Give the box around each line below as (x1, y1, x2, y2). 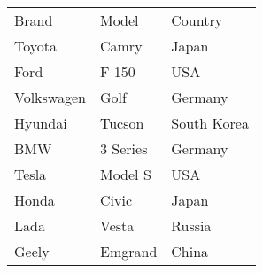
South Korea (171, 113, 249, 133)
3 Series (99, 138, 148, 159)
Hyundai (14, 113, 67, 133)
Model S (99, 164, 151, 184)
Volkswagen (14, 87, 86, 107)
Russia (171, 215, 212, 236)
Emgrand (99, 241, 158, 261)
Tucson (99, 113, 144, 133)
